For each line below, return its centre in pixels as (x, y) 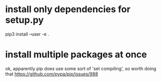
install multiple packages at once (76, 55)
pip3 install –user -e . (27, 34)
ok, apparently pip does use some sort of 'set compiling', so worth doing (81, 68)
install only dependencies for (68, 9)
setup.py (25, 20)
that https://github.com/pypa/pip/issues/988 (52, 74)
